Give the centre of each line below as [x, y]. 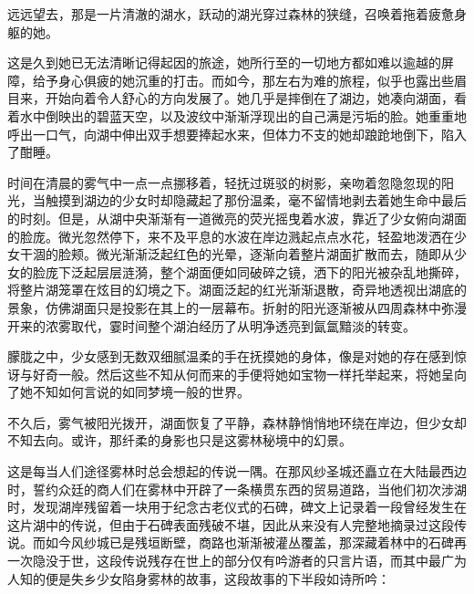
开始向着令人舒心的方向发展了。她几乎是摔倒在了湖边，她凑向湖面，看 [256, 98]
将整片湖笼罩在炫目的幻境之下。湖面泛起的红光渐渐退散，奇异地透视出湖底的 [237, 290]
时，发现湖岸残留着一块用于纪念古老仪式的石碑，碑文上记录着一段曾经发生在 [237, 507]
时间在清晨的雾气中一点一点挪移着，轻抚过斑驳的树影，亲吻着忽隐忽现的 [224, 182]
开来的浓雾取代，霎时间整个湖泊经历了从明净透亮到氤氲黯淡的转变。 [211, 325]
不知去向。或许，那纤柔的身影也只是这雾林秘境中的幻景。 [180, 440]
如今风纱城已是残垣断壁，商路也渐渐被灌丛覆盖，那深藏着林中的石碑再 [256, 542]
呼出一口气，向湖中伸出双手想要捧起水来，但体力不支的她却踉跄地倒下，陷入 [237, 134]
